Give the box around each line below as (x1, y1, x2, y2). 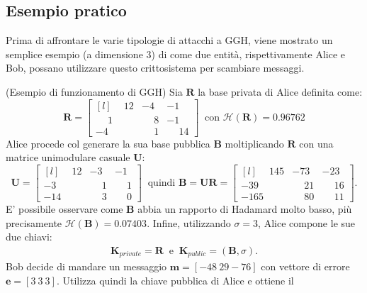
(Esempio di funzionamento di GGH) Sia (6, 84, 183, 99)
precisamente (6, 215, 62, 230)
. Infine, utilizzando (147, 215, 231, 230)
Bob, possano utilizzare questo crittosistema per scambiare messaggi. (6, 60, 305, 75)
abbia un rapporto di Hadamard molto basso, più (137, 201, 352, 216)
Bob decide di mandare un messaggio (6, 259, 167, 274)
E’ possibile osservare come (6, 201, 123, 216)
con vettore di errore (261, 259, 350, 274)
